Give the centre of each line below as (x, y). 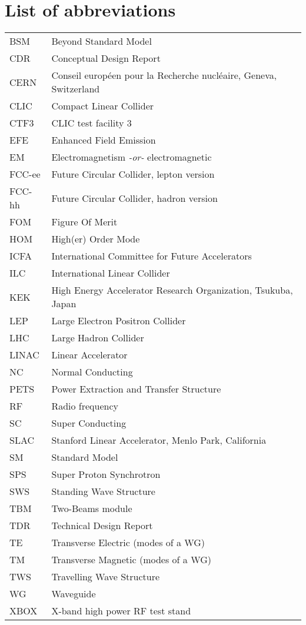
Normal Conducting (92, 372)
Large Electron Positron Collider (119, 321)
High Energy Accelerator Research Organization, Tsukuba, (172, 290)
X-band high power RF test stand (121, 611)
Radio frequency (85, 406)
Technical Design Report (102, 526)
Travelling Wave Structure (106, 577)
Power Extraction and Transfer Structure (136, 389)
